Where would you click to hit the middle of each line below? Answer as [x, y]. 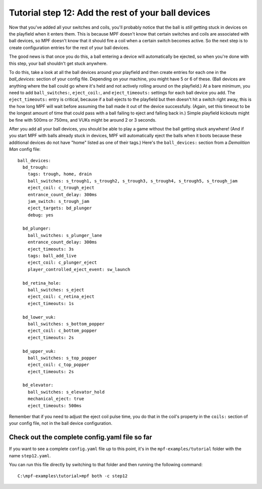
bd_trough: [35, 167]
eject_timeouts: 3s [51, 249]
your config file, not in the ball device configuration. [61, 423]
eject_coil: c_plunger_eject [62, 263]
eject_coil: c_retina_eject [61, 297]
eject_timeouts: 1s [51, 303]
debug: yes [41, 215]
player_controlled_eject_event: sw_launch [79, 269]
